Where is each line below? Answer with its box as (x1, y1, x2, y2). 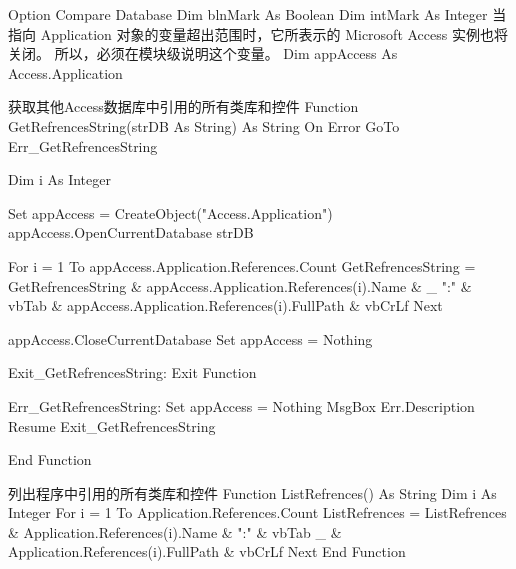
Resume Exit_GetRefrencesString (8, 415, 216, 436)
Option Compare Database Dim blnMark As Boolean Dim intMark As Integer (8, 4, 488, 24)
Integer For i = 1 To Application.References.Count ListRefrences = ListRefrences (8, 502, 507, 523)
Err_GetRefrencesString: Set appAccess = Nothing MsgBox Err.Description (8, 395, 475, 416)
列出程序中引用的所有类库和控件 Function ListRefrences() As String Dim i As (8, 482, 497, 503)
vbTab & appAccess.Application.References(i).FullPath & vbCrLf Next (8, 295, 443, 316)
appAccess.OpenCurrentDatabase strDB (8, 222, 254, 243)
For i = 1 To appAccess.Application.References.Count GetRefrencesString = (8, 255, 476, 276)
